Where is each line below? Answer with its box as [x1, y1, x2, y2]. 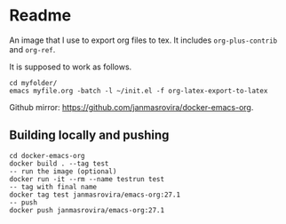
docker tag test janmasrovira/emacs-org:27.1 [9, 190, 180, 199]
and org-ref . [9, 44, 56, 54]
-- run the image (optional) [9, 166, 117, 176]
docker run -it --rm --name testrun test [9, 174, 165, 183]
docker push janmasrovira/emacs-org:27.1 [9, 205, 165, 214]
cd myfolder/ [9, 78, 58, 87]
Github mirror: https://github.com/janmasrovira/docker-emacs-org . [9, 101, 254, 112]
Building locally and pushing [9, 128, 170, 143]
